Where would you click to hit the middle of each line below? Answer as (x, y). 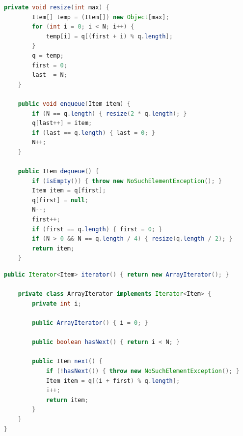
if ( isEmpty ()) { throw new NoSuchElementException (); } (127, 181)
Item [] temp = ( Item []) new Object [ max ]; (101, 17)
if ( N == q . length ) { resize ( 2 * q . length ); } (109, 113)
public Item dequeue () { (58, 171)
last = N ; (50, 75)
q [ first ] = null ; (60, 200)
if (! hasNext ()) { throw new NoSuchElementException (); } (143, 371)
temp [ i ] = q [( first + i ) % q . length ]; (109, 36)
